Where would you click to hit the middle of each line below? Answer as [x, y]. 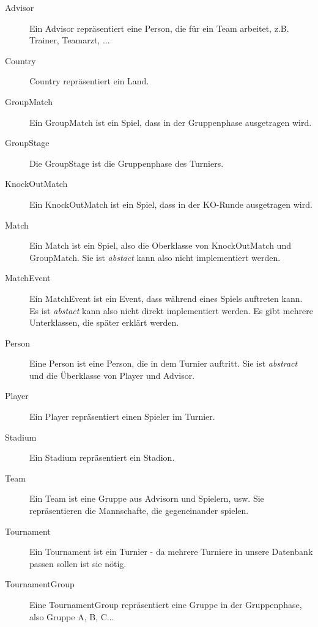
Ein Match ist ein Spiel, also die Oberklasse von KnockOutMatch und [160, 245]
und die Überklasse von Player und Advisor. [112, 375]
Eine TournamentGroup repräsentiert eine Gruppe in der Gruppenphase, [166, 604]
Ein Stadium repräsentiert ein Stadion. [102, 457]
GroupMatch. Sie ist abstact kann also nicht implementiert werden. [155, 257]
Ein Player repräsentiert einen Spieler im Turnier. [122, 416]
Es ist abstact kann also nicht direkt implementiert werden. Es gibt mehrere [171, 310]
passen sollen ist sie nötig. [78, 563]
